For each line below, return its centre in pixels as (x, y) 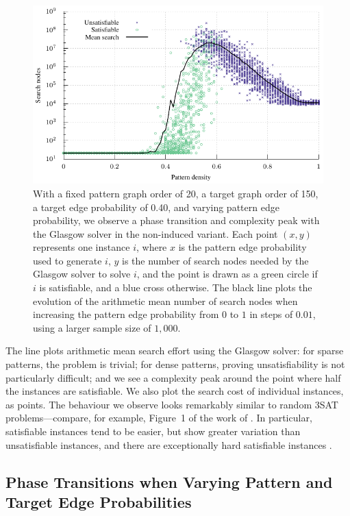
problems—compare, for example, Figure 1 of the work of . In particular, (159, 418)
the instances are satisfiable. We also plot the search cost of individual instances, (175, 391)
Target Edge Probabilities (99, 501)
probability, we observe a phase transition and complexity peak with (176, 220)
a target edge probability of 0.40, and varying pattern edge (156, 207)
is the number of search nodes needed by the (215, 260)
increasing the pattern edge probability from (126, 314)
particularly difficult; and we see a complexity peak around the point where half (173, 377)
